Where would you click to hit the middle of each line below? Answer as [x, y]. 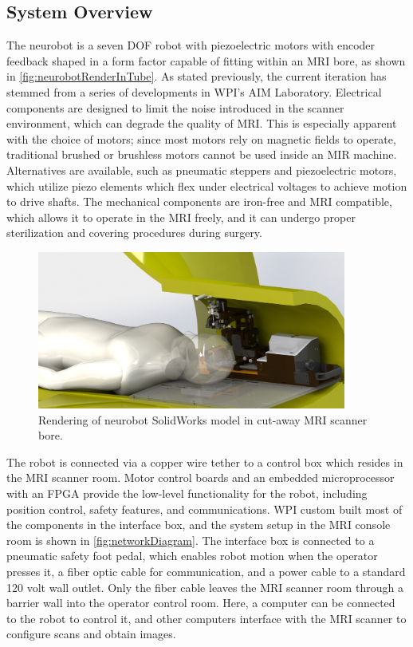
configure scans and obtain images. [91, 634]
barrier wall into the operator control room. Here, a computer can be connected [201, 603]
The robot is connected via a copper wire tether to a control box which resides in [205, 462]
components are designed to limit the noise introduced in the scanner [175, 107]
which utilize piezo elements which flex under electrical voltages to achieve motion [207, 185]
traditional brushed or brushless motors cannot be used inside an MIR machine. [202, 154]
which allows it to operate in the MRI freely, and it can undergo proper [181, 217]
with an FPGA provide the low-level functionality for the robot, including [187, 493]
